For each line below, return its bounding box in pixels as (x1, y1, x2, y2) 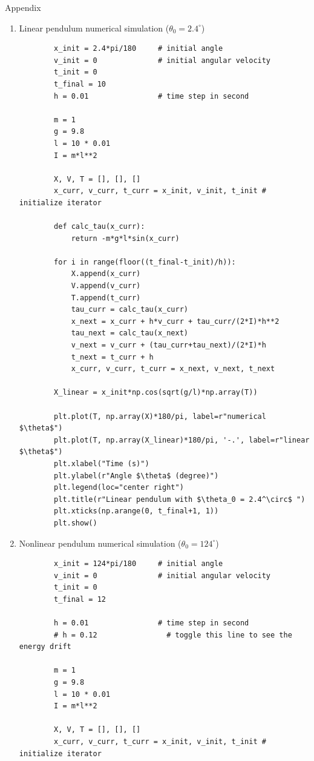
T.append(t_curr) (71, 293, 141, 302)
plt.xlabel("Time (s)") (54, 459, 149, 468)
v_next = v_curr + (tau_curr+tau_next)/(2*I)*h (71, 341, 266, 350)
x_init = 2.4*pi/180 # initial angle (54, 44, 223, 53)
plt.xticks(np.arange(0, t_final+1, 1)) (54, 507, 219, 516)
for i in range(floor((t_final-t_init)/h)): (54, 257, 236, 266)
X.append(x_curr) (71, 269, 141, 278)
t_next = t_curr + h (71, 352, 154, 361)
